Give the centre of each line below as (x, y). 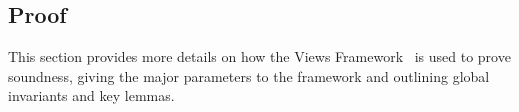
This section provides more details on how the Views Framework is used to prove (259, 56)
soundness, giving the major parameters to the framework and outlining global (249, 75)
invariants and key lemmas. (91, 95)
